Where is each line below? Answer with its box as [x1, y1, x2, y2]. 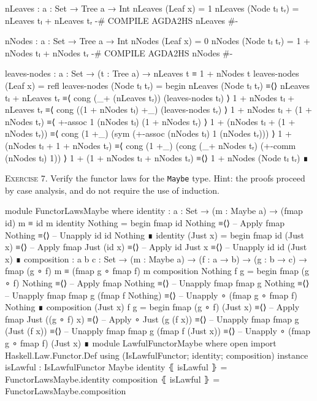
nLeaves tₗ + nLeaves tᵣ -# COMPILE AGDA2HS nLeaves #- [5, 13, 239, 26]
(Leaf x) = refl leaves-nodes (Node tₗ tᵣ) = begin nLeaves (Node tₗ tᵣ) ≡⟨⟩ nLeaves [5, 78, 310, 91]
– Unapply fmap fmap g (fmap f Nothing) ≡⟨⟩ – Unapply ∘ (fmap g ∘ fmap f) [5, 288, 298, 301]
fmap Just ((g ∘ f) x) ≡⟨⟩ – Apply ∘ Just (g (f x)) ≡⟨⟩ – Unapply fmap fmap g [5, 312, 299, 325]
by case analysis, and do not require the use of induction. [5, 183, 220, 196]
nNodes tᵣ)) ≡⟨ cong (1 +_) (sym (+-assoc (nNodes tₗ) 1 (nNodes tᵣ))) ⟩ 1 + [5, 127, 292, 140]
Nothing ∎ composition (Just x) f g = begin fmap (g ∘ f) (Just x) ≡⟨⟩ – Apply [5, 300, 300, 313]
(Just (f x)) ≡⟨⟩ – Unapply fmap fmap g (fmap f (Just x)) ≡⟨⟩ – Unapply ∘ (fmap [5, 324, 311, 337]
